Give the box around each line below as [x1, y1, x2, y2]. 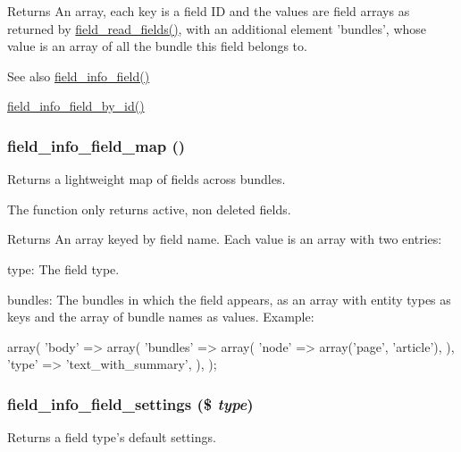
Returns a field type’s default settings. [7, 428, 216, 447]
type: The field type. [7, 259, 120, 278]
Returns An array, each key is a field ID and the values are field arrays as [7, 2, 410, 20]
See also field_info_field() [7, 66, 150, 85]
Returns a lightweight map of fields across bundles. [7, 170, 286, 188]
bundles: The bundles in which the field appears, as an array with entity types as [7, 289, 451, 308]
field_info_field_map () [7, 134, 186, 156]
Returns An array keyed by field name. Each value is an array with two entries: [7, 230, 442, 248]
